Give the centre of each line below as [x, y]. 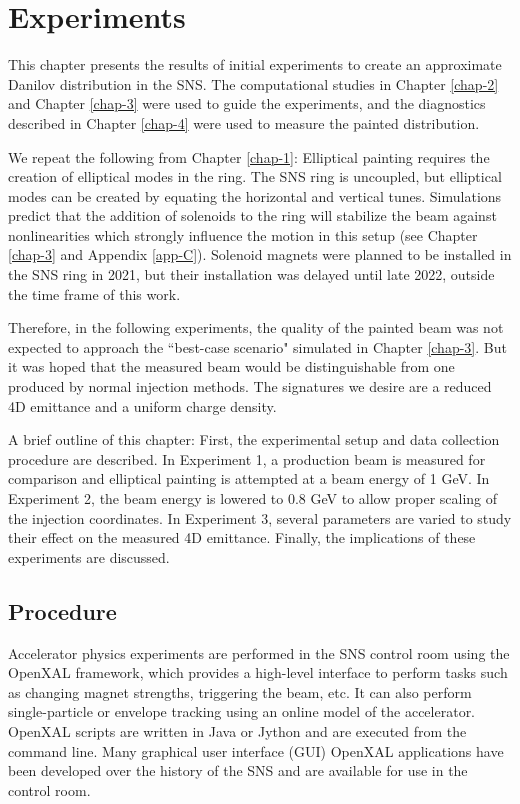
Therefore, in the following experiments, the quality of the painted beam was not [256, 327]
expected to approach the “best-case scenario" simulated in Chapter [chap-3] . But [257, 346]
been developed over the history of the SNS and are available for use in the [238, 770]
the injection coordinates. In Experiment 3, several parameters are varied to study [260, 517]
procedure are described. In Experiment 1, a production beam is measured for [247, 458]
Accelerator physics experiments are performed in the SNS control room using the [259, 652]
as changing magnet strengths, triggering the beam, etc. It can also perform [240, 691]
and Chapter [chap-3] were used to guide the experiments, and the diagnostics [247, 103]
